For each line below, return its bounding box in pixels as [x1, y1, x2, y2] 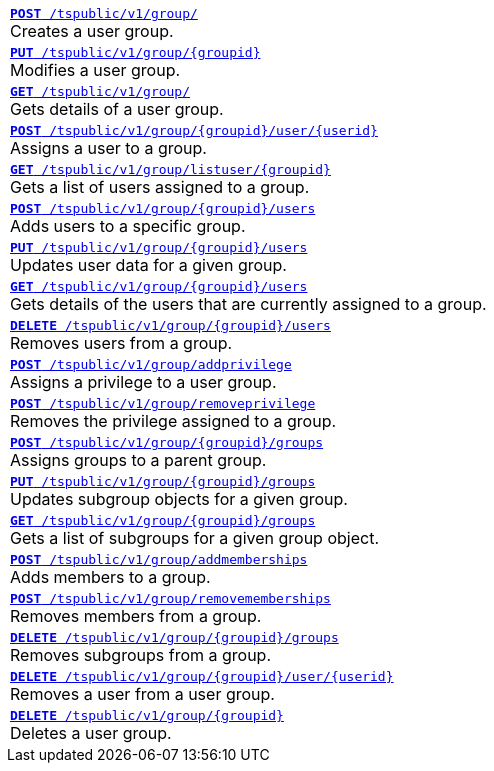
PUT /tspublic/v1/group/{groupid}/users [10, 240, 308, 255]
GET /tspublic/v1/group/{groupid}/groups [10, 513, 316, 528]
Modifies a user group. [10, 60, 181, 80]
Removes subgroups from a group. [10, 645, 272, 665]
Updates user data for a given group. [10, 255, 287, 275]
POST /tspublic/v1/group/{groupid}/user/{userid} [10, 123, 378, 138]
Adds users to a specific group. [10, 216, 246, 236]
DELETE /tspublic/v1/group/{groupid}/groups [10, 630, 339, 645]
